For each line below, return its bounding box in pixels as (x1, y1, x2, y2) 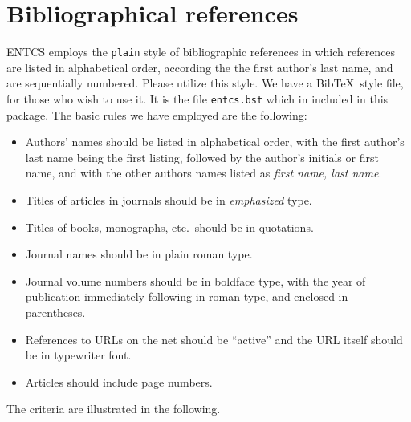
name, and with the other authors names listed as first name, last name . (25, 164, 382, 181)
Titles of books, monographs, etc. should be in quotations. (25, 218, 314, 235)
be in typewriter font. (25, 347, 132, 363)
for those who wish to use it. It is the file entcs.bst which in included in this (6, 90, 389, 107)
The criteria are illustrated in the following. (6, 400, 221, 417)
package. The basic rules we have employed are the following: (6, 106, 307, 123)
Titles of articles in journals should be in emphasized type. (25, 192, 312, 208)
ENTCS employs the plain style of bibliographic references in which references (6, 43, 396, 60)
